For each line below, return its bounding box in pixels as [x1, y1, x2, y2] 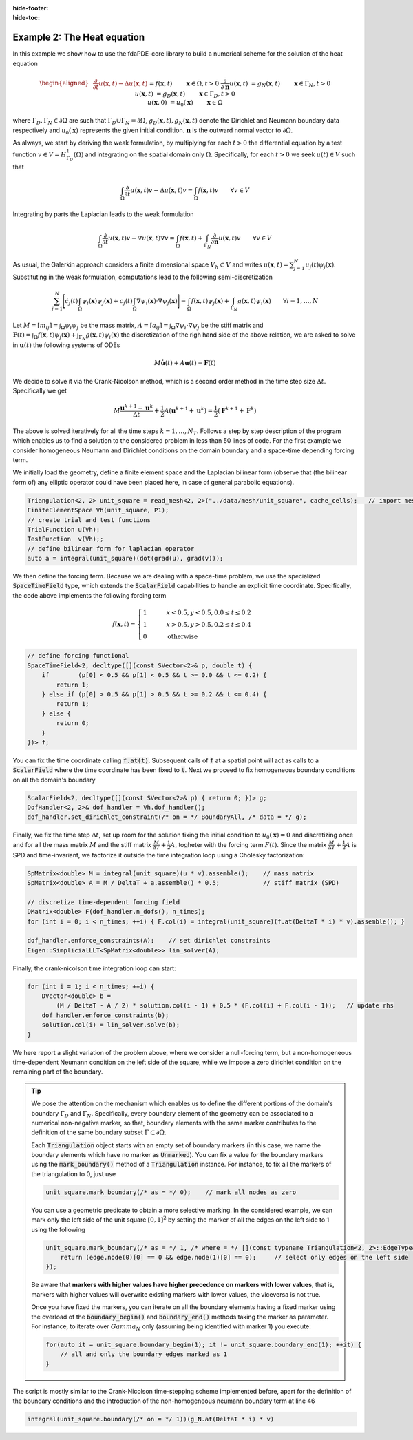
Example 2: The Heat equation [12, 32, 145, 43]
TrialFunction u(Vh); [27, 525, 100, 533]
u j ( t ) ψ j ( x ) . [305, 260, 337, 270]
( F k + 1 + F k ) [218, 406, 257, 415]
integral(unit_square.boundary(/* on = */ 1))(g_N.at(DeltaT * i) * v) [27, 1415, 275, 1423]
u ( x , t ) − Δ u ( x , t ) [98, 79, 148, 87]
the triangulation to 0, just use [31, 1169, 116, 1178]
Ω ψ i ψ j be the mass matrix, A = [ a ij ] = [61, 321, 169, 331]
